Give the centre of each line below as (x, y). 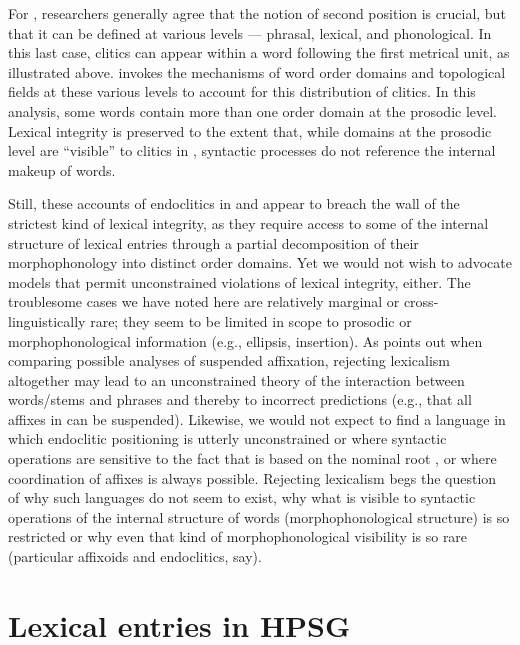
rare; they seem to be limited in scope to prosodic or (251, 320)
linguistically (47, 320)
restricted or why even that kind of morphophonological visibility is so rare (238, 536)
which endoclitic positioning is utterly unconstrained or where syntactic (227, 438)
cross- (421, 301)
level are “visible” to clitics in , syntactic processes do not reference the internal (252, 150)
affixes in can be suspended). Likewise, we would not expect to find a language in (257, 418)
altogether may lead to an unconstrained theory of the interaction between (236, 379)
